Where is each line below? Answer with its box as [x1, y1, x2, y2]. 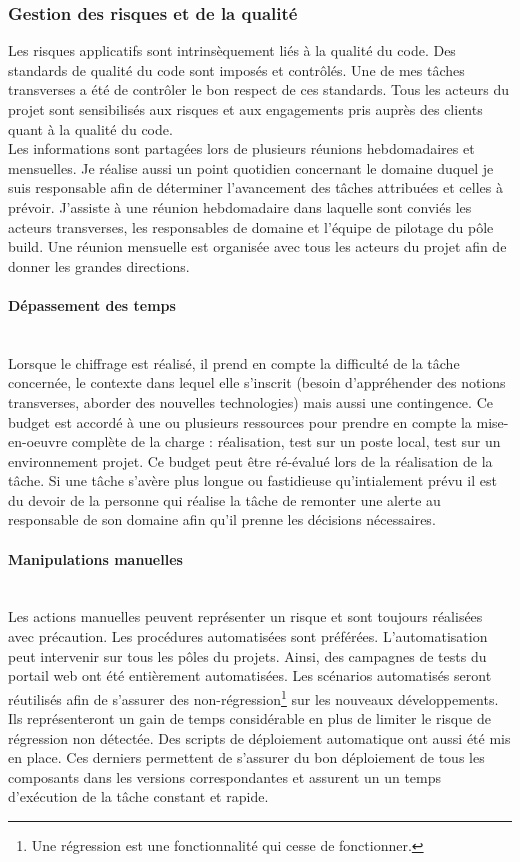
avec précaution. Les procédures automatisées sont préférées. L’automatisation [8, 626, 488, 647]
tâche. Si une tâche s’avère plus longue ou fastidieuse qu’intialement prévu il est [8, 470, 497, 491]
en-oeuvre [8, 431, 68, 452]
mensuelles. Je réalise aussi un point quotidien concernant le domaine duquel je [8, 157, 494, 178]
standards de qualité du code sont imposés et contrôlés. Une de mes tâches [8, 59, 465, 80]
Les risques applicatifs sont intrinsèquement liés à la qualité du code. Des [8, 40, 456, 61]
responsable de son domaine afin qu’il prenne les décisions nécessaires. [8, 509, 436, 530]
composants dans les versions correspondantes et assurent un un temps [8, 766, 442, 787]
